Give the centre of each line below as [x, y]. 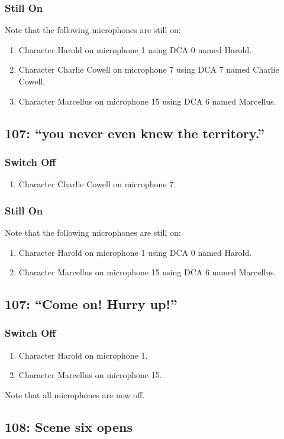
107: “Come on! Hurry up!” [91, 304]
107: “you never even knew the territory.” [135, 133]
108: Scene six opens [69, 426]
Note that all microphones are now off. [75, 394]
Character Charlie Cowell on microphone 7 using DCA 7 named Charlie [149, 69]
